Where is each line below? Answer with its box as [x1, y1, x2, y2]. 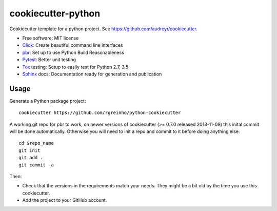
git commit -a [18, 162, 54, 168]
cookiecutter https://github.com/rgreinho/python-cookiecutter [18, 110, 181, 116]
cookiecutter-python [9, 8, 101, 19]
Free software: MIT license [22, 35, 79, 41]
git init [18, 147, 41, 154]
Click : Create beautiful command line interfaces [22, 42, 123, 48]
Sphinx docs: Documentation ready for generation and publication [22, 71, 162, 77]
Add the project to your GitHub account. [22, 197, 107, 203]
